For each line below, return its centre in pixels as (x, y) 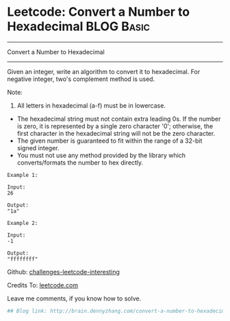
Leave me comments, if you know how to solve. (74, 298)
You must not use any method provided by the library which (101, 155)
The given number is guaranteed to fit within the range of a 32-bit (110, 141)
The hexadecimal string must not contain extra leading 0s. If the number (119, 119)
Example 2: (23, 223)
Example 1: (23, 175)
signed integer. (38, 147)
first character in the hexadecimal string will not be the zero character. (116, 133)
